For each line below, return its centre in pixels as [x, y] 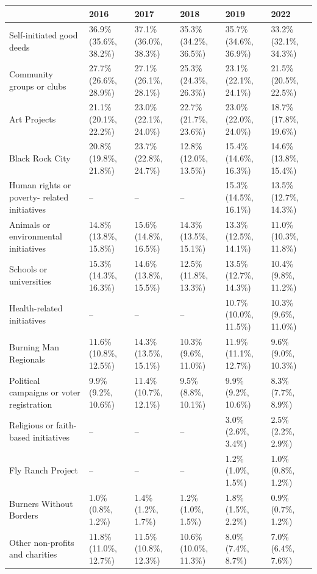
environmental [36, 236]
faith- [66, 425]
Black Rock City [40, 158]
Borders [24, 515]
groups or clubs [38, 86]
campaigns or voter [45, 392]
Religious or [31, 425]
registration [31, 404]
